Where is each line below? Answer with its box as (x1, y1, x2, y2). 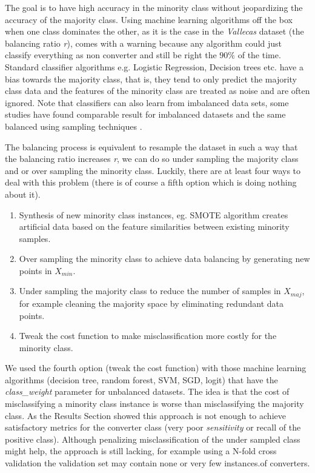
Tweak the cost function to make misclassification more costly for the (19, 329, 277, 342)
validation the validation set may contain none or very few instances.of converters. (5, 457, 310, 469)
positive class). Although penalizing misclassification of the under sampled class (5, 432, 300, 445)
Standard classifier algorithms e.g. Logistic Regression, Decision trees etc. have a (5, 60, 303, 73)
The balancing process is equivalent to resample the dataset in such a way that (5, 140, 298, 153)
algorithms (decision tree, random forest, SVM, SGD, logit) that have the (5, 373, 278, 386)
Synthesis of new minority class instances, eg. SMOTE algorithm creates (19, 208, 288, 221)
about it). (5, 187, 41, 200)
